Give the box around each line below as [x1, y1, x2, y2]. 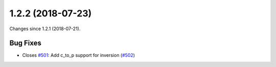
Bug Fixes [9, 39, 42, 48]
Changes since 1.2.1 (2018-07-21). [9, 26, 81, 32]
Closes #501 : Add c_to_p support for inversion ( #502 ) [22, 52, 135, 58]
